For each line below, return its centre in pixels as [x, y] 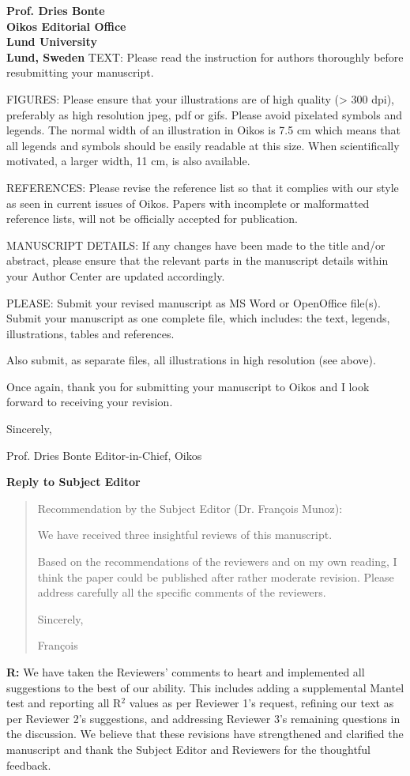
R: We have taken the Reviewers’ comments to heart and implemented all [186, 672]
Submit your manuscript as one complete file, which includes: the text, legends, [198, 318]
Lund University [52, 41]
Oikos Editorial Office [66, 26]
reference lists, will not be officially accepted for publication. [152, 218]
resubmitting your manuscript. [80, 72]
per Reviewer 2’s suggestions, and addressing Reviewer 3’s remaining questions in [203, 718]
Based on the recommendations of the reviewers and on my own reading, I [217, 561]
